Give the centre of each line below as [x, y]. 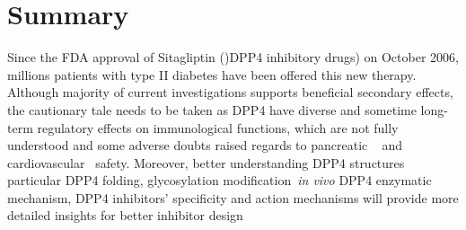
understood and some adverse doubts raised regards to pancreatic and [205, 145]
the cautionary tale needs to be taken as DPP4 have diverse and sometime [212, 109]
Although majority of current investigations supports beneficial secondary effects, [230, 92]
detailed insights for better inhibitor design [125, 215]
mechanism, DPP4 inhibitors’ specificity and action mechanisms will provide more [233, 197]
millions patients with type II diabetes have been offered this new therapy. [212, 74]
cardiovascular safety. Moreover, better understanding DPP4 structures [206, 162]
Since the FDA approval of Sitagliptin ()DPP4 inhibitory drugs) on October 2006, [233, 57]
